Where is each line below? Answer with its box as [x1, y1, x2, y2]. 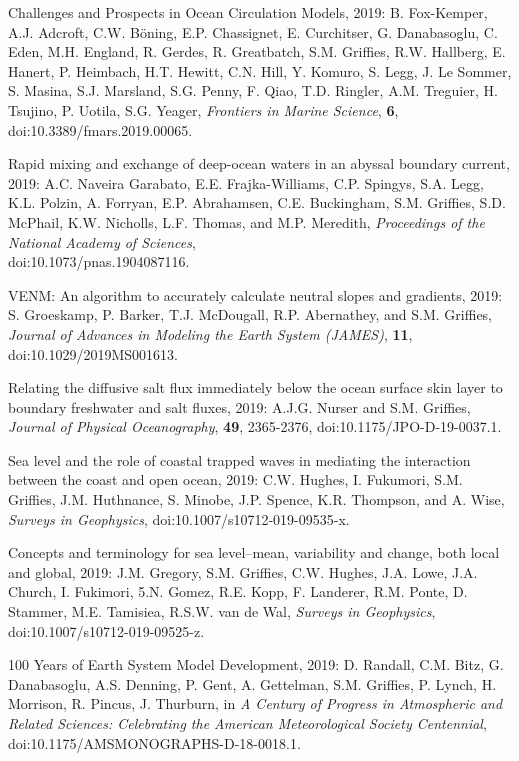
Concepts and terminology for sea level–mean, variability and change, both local [8, 542, 500, 563]
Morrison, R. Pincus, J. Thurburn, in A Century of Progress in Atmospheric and [8, 693, 503, 714]
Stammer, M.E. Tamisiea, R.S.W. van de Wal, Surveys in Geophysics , [8, 601, 436, 622]
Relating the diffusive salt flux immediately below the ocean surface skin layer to [8, 377, 503, 398]
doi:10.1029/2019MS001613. [8, 343, 178, 364]
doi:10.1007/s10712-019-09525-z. [8, 620, 205, 641]
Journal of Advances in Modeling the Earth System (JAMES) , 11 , [8, 323, 413, 344]
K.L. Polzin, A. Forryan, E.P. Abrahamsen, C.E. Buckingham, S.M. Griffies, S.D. [8, 192, 506, 213]
